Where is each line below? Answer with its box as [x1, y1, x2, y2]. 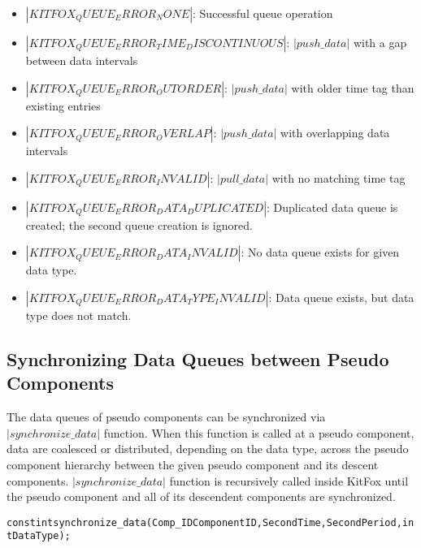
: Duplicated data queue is [267, 198, 398, 215]
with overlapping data [280, 124, 390, 141]
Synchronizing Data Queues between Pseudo [7, 346, 389, 371]
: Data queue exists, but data [268, 288, 414, 305]
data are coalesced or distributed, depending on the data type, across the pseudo [7, 440, 409, 457]
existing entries [25, 97, 101, 114]
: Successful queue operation [193, 5, 333, 21]
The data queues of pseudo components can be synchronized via [7, 408, 326, 425]
